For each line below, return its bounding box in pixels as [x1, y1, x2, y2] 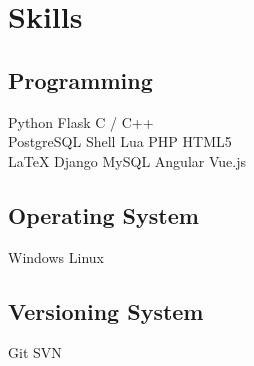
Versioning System [8, 295, 204, 326]
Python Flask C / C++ [8, 111, 154, 132]
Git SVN [8, 342, 62, 363]
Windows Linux [8, 246, 104, 267]
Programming [8, 64, 153, 95]
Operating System [8, 199, 199, 230]
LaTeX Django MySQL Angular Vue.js [8, 150, 246, 171]
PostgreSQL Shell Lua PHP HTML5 [8, 131, 232, 152]
